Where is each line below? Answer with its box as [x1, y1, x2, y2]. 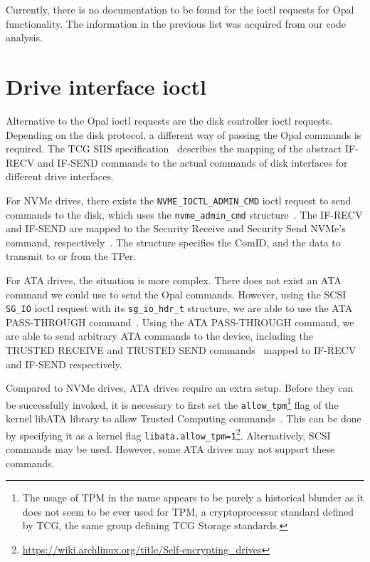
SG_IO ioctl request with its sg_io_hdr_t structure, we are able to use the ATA [6, 301, 353, 316]
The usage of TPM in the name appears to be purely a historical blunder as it [22, 490, 364, 505]
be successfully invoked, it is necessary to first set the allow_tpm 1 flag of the [6, 395, 339, 412]
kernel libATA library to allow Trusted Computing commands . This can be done [6, 411, 361, 426]
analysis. [6, 30, 43, 45]
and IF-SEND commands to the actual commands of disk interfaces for [38, 155, 348, 170]
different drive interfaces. [6, 169, 114, 184]
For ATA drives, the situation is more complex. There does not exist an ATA [6, 272, 342, 287]
